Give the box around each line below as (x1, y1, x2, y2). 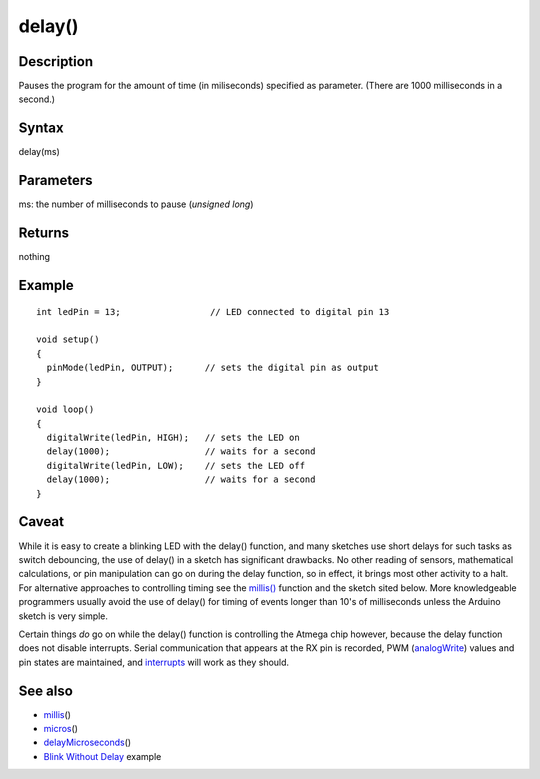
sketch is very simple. (18, 610, 109, 622)
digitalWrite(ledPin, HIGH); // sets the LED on (46, 432, 300, 444)
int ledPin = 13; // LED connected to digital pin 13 (36, 306, 390, 317)
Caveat (18, 513, 65, 530)
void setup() (36, 334, 100, 345)
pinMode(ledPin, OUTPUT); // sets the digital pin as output (46, 362, 379, 374)
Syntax (18, 120, 64, 137)
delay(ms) (18, 146, 60, 158)
